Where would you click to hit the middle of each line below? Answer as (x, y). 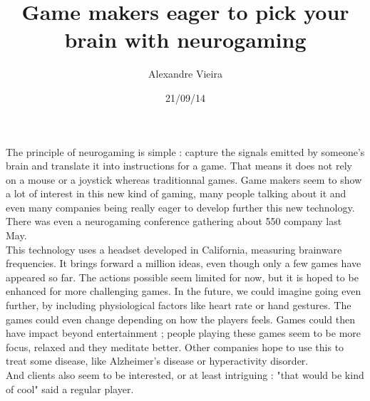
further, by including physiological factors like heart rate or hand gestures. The (179, 305)
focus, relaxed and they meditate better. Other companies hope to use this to (175, 347)
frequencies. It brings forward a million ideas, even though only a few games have (184, 263)
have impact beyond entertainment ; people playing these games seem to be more (184, 333)
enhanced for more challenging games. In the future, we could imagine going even (184, 291)
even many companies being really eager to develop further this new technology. (180, 207)
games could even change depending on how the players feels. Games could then (181, 319)
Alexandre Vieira (185, 74)
